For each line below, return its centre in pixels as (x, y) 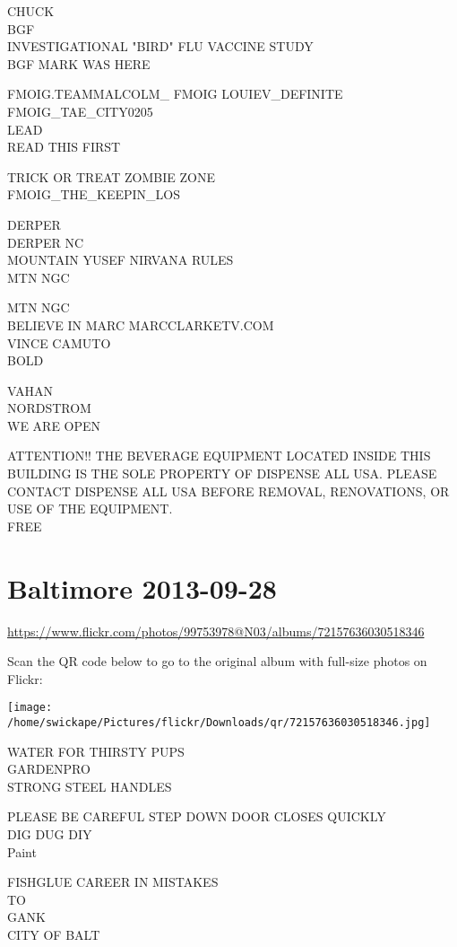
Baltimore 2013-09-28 (142, 587)
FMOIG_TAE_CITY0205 (80, 111)
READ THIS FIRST (64, 147)
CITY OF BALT (54, 934)
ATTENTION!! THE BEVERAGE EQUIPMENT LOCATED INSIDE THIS (219, 456)
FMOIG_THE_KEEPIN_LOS (94, 194)
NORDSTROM (49, 408)
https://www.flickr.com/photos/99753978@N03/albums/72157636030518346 (216, 631)
